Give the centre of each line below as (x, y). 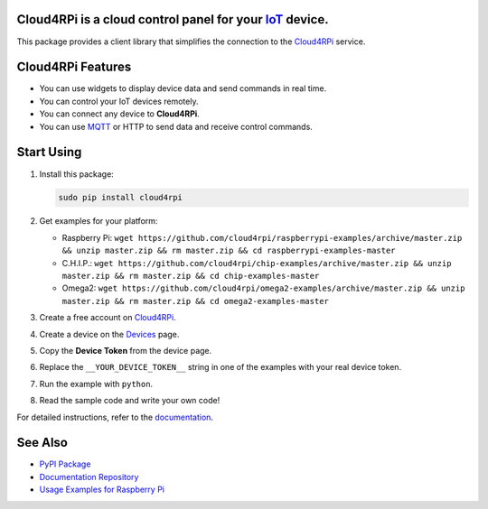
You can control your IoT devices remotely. (119, 101)
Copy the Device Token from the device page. (126, 350)
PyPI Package (65, 464)
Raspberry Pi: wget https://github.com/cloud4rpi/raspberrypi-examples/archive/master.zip (262, 237)
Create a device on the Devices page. (109, 334)
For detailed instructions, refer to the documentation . (115, 417)
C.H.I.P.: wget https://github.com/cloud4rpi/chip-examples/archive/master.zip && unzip (257, 263)
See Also (42, 443)
